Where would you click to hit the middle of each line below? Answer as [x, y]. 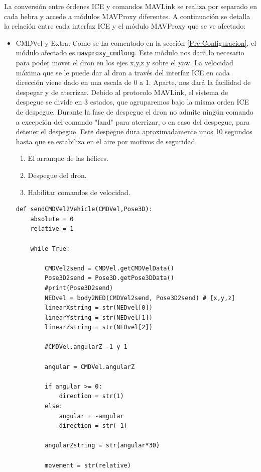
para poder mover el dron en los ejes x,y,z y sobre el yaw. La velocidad [124, 63]
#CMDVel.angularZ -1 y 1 [86, 347]
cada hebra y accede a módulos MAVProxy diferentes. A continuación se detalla [127, 16]
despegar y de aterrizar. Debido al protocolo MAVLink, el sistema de [122, 92]
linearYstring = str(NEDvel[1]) [99, 317]
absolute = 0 [52, 219]
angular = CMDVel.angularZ [90, 367]
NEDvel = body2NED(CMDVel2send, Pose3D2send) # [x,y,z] [140, 298]
